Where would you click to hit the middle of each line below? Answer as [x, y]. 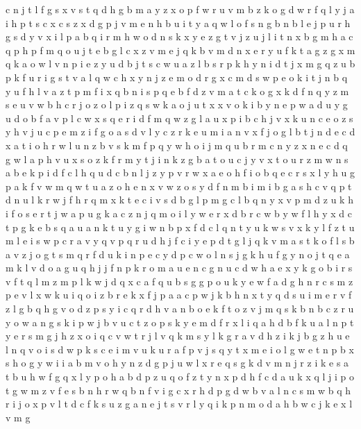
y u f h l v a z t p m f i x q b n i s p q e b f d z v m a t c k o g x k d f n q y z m [177, 91]
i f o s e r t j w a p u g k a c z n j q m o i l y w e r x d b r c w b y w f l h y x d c [179, 213]
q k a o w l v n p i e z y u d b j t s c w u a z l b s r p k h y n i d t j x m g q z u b [180, 64]
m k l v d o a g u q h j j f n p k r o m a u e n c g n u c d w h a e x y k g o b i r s [179, 268]
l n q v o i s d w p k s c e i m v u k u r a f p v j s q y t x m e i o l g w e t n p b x [180, 349]
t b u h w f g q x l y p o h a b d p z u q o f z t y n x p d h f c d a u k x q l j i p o [180, 377]
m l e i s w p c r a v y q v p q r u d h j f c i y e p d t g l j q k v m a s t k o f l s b [180, 241]
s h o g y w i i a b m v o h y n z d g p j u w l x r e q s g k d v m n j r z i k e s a [177, 363]
